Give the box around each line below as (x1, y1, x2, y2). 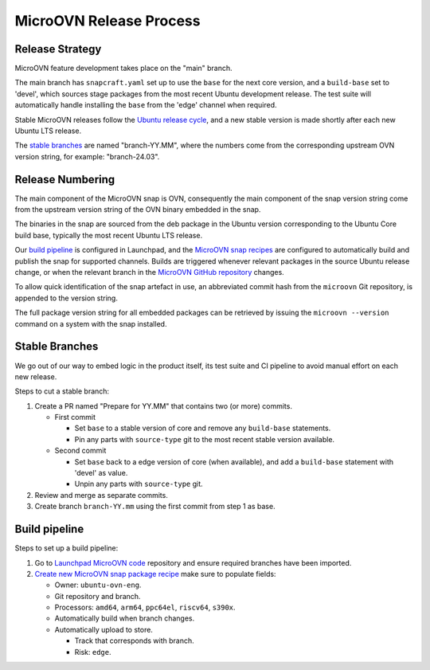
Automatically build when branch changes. (54, 613, 195, 623)
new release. (14, 371, 57, 382)
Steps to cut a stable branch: (14, 386, 110, 396)
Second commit (54, 446, 107, 456)
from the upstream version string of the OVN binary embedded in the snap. (14, 205, 261, 214)
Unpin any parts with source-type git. (74, 479, 203, 489)
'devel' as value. (74, 468, 128, 478)
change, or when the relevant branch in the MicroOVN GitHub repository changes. (14, 268, 284, 277)
